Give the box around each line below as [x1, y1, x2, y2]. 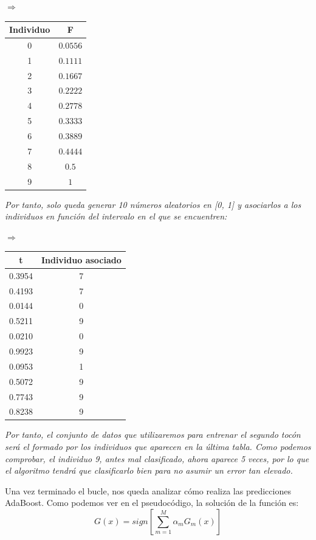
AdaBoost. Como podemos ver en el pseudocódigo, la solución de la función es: [5, 496, 299, 509]
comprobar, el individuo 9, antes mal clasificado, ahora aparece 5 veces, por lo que [5, 452, 309, 465]
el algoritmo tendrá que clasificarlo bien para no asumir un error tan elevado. [5, 464, 293, 477]
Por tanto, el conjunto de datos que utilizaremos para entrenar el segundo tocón [5, 428, 301, 441]
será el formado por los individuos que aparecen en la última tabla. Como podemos [5, 440, 311, 453]
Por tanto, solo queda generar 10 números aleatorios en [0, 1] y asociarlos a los [5, 198, 301, 210]
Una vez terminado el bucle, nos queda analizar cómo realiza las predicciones [5, 484, 291, 497]
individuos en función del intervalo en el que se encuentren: [5, 210, 227, 223]
